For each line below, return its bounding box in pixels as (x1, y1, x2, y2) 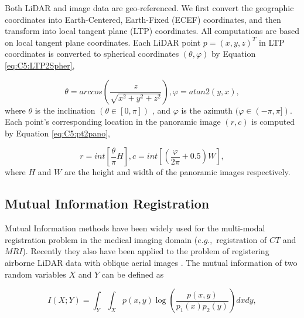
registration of (216, 233, 267, 245)
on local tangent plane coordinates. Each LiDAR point (5, 36, 201, 48)
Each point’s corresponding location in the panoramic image (5, 115, 221, 128)
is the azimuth (181, 104, 233, 116)
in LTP (259, 36, 285, 48)
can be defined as (101, 268, 164, 280)
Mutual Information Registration (5, 194, 210, 213)
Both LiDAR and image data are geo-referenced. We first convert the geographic (5, 2, 294, 13)
